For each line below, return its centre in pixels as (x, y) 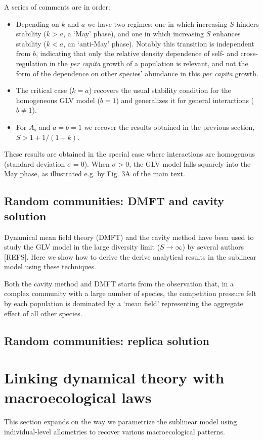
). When (97, 163)
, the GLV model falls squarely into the (190, 163)
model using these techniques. (50, 266)
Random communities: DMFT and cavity (114, 201)
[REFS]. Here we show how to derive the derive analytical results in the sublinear (130, 256)
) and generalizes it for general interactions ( (185, 100)
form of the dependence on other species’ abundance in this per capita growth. (137, 73)
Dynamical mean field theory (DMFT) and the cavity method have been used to (129, 237)
